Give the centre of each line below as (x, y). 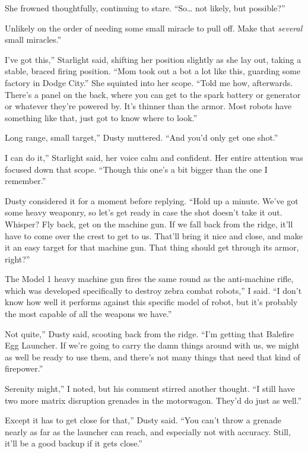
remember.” (26, 181)
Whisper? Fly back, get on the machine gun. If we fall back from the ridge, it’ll (149, 224)
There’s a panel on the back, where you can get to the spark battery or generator (153, 94)
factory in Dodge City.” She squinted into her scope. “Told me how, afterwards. (149, 82)
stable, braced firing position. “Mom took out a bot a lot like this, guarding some (153, 71)
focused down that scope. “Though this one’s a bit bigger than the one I (136, 169)
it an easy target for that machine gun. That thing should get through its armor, (152, 247)
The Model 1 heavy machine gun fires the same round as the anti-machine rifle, (149, 279)
